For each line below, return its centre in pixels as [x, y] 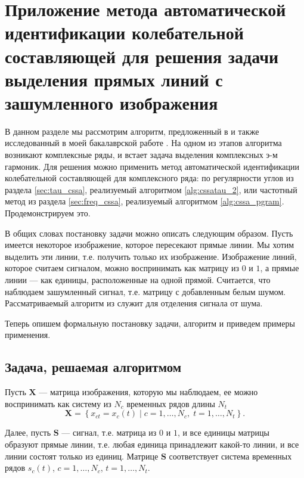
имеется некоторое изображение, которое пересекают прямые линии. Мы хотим [150, 245]
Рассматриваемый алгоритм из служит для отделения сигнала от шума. [134, 303]
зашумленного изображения [111, 102]
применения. [28, 335]
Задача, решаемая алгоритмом [93, 367]
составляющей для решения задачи [142, 56]
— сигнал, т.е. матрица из [109, 432]
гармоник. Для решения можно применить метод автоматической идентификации [152, 166]
